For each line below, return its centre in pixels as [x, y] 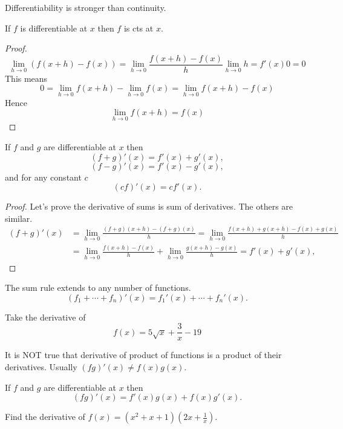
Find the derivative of [45, 417]
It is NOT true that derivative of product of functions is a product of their [143, 355]
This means [26, 78]
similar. [19, 218]
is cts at [139, 28]
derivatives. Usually [41, 367]
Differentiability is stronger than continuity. [86, 7]
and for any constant [43, 177]
